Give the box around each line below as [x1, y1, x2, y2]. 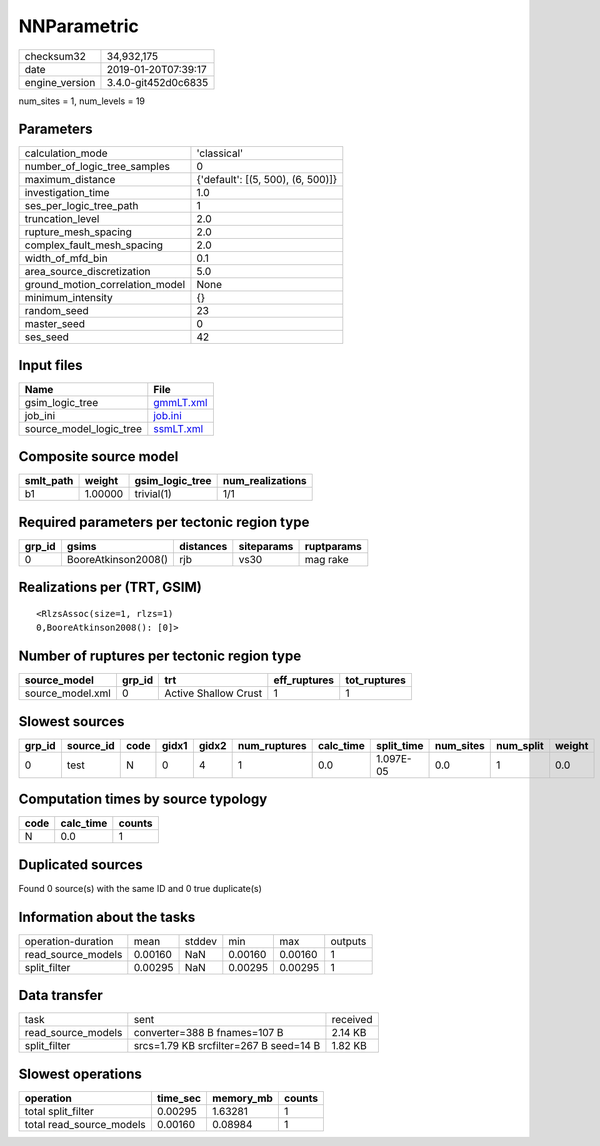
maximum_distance [24, 173, 116, 187]
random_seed [24, 304, 89, 318]
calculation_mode [24, 146, 109, 160]
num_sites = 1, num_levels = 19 [18, 95, 145, 107]
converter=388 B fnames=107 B [133, 1026, 284, 1040]
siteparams [238, 540, 294, 553]
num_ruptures [237, 738, 307, 752]
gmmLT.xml [153, 395, 208, 409]
